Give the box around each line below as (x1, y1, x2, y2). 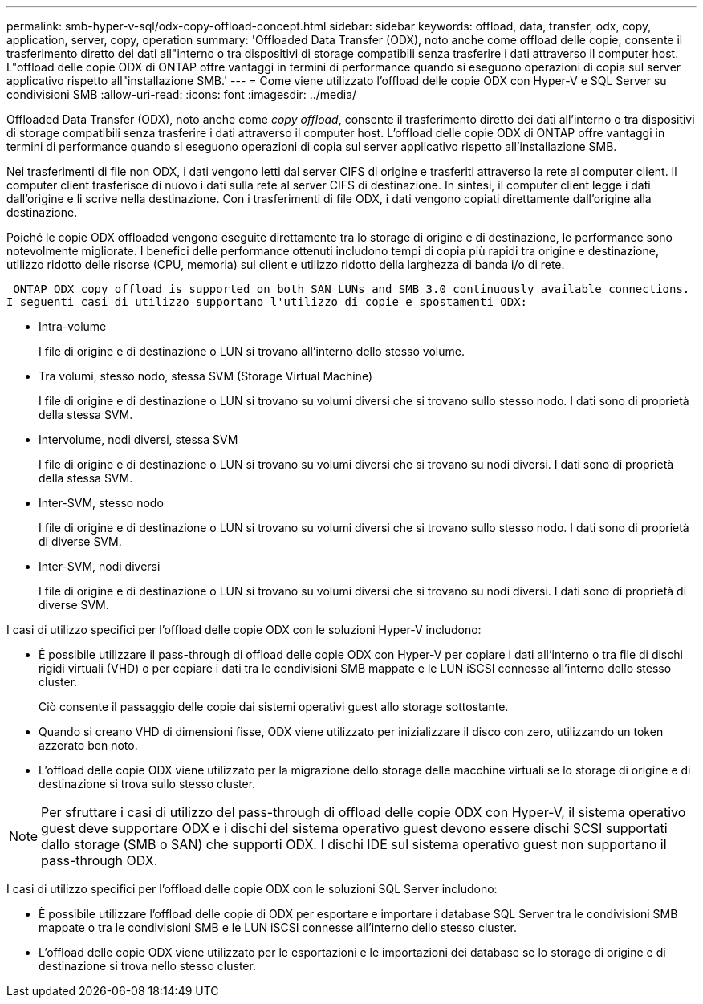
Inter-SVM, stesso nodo (39, 496, 164, 510)
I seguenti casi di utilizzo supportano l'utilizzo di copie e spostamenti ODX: (6, 295, 528, 308)
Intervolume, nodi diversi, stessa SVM (39, 433, 238, 446)
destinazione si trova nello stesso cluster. (39, 959, 256, 973)
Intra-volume (39, 319, 107, 333)
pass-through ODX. (41, 852, 158, 868)
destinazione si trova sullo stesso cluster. (39, 777, 256, 791)
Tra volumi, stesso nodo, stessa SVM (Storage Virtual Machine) (39, 369, 372, 383)
